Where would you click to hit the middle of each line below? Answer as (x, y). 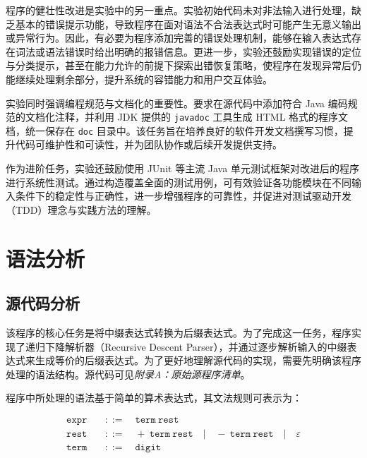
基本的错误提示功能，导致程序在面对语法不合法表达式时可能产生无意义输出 (188, 24)
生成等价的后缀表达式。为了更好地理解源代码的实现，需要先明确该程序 (198, 360)
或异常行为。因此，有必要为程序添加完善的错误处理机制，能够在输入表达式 (179, 38)
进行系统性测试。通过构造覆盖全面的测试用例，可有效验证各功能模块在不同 (179, 182)
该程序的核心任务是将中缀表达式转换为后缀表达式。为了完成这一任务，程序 (179, 333)
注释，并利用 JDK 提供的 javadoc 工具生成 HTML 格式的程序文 (201, 117)
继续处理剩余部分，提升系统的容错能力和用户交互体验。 (144, 79)
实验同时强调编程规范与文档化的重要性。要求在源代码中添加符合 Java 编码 (177, 103)
